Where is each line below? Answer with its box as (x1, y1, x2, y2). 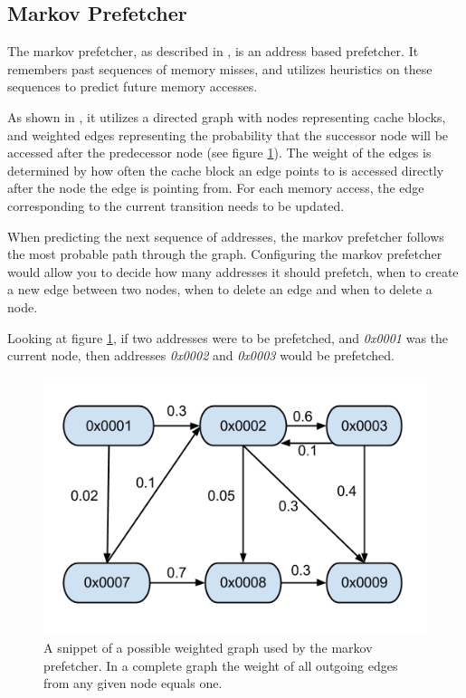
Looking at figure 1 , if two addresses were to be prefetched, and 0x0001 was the (7, 328, 449, 347)
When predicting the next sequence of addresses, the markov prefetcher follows (7, 226, 444, 245)
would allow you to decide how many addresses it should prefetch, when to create (7, 262, 459, 281)
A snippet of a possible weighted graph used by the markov (43, 638, 373, 657)
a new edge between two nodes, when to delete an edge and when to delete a (7, 280, 433, 299)
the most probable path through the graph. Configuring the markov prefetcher (7, 244, 442, 263)
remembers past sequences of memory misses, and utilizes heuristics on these (7, 59, 433, 78)
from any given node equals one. (43, 674, 223, 693)
